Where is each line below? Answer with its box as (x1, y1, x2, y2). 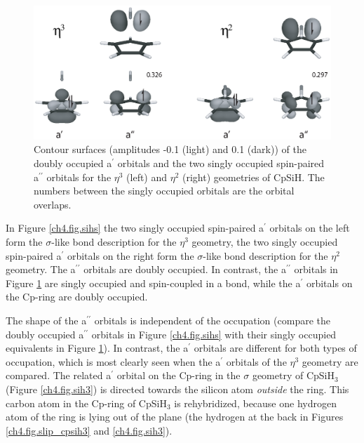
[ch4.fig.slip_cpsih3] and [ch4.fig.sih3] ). (6, 423, 173, 437)
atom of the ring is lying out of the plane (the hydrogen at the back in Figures (6, 409, 344, 424)
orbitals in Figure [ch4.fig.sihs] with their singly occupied (91, 326, 337, 341)
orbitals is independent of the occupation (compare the (94, 313, 330, 327)
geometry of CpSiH (252, 368, 335, 383)
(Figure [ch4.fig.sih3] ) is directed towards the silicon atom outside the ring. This (6, 381, 349, 396)
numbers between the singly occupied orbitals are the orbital (34, 183, 295, 198)
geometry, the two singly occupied (191, 234, 338, 249)
